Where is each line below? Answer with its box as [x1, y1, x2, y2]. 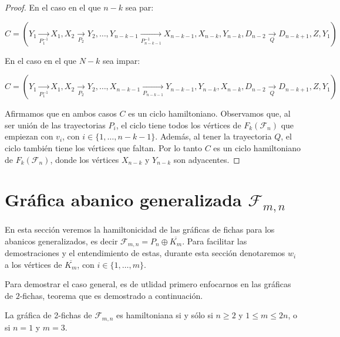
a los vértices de [5, 258, 62, 270]
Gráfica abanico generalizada [5, 188, 242, 212]
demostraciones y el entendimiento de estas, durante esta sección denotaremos [5, 247, 285, 259]
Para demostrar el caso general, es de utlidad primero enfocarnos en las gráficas [5, 278, 291, 290]
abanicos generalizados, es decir [5, 234, 118, 247]
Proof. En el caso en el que [5, 1, 101, 13]
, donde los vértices [50, 153, 119, 165]
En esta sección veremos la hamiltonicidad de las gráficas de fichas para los [5, 223, 275, 235]
